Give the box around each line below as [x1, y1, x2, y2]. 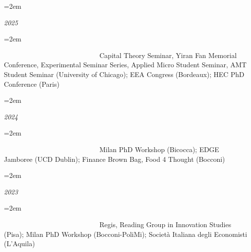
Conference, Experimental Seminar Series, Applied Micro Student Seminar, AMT [4, 59, 247, 70]
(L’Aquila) [4, 238, 35, 249]
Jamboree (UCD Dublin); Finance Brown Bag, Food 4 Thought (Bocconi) [4, 154, 225, 164]
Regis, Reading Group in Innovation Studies [99, 219, 232, 229]
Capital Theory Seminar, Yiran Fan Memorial [99, 50, 237, 60]
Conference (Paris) [4, 78, 59, 89]
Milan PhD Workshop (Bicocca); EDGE [99, 144, 219, 154]
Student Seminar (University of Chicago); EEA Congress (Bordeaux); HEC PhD [4, 69, 245, 79]
